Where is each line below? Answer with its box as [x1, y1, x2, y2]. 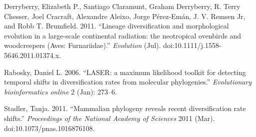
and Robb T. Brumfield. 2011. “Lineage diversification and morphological [4, 20, 229, 31]
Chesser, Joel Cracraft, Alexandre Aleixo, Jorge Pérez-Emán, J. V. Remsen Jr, [4, 10, 245, 21]
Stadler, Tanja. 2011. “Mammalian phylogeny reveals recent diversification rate [4, 103, 246, 113]
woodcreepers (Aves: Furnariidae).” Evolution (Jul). [4, 40, 161, 50]
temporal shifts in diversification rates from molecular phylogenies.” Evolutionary [4, 76, 252, 87]
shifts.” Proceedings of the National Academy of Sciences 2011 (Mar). [4, 112, 215, 123]
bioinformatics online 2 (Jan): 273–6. [4, 86, 117, 96]
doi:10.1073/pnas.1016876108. [4, 122, 95, 133]
